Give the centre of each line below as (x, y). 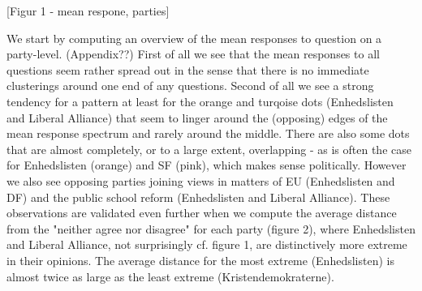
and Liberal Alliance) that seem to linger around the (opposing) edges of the (197, 117)
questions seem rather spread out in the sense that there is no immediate (188, 69)
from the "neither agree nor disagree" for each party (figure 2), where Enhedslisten (211, 228)
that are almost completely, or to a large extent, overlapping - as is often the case (209, 149)
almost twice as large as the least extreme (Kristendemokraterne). (170, 276)
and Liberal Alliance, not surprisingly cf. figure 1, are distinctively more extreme (207, 244)
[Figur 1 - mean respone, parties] (88, 11)
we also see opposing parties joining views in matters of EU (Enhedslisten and (201, 180)
